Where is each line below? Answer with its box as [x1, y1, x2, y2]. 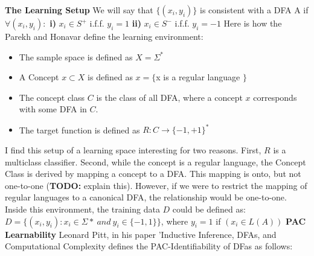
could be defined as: [172, 203, 246, 216]
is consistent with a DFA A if [200, 4, 309, 16]
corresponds [253, 91, 297, 103]
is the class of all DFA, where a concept [96, 91, 243, 103]
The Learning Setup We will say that [5, 4, 153, 16]
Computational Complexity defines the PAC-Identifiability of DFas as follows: [5, 240, 293, 252]
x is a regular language [156, 71, 240, 83]
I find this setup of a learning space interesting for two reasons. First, [5, 144, 261, 156]
